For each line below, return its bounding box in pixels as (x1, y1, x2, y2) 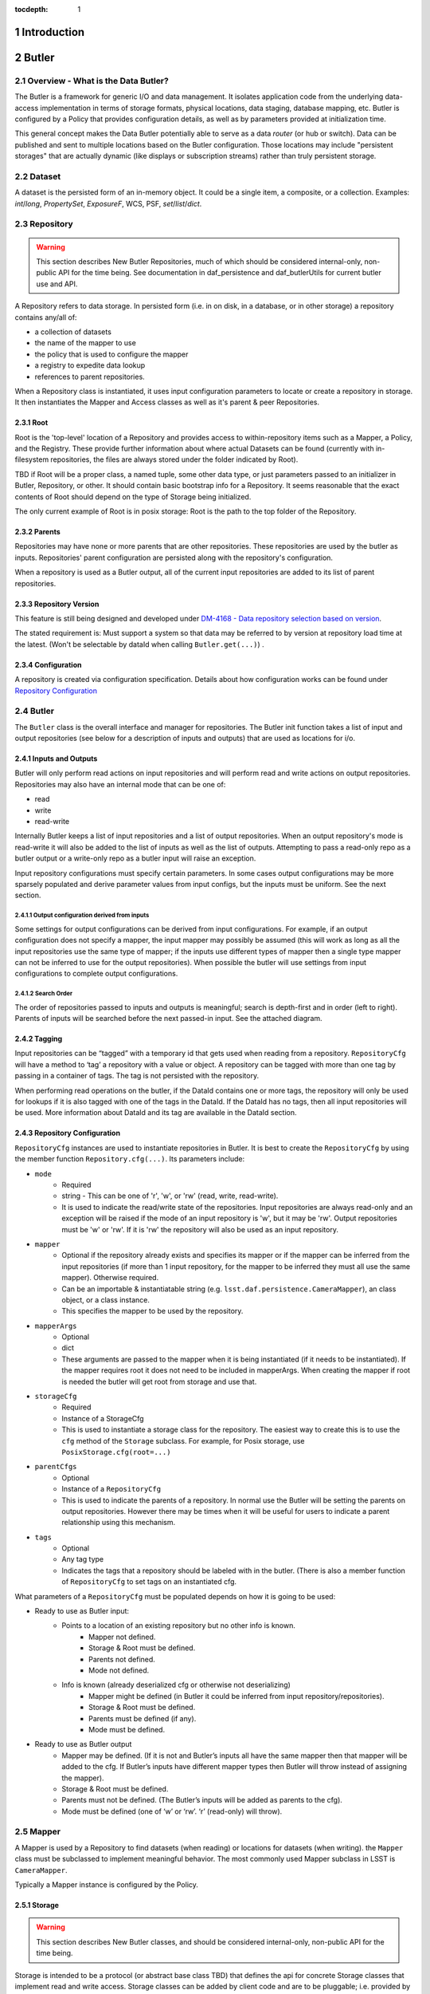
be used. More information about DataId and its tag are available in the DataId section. (14, 1108, 297, 1117)
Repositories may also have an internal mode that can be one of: (14, 779, 226, 789)
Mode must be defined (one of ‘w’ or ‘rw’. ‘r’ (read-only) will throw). (61, 1807, 283, 1816)
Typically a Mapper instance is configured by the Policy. (14, 1880, 199, 1890)
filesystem (14, 455, 49, 464)
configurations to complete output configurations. (14, 969, 178, 979)
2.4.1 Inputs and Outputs (14, 754, 98, 763)
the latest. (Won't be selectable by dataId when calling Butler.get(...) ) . (14, 639, 264, 649)
